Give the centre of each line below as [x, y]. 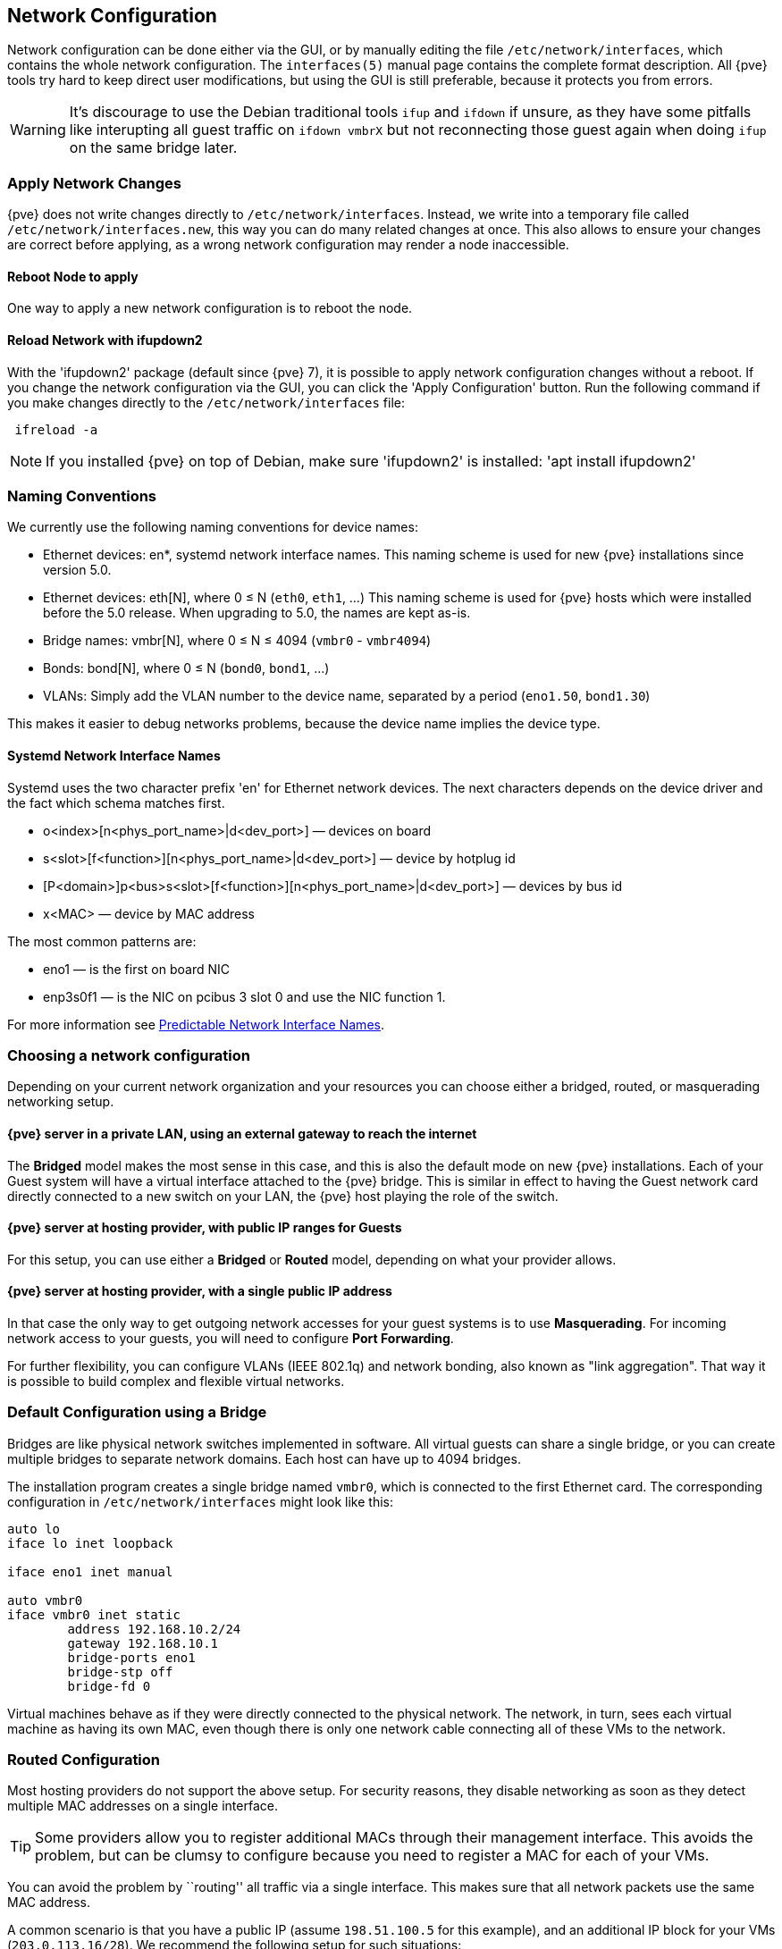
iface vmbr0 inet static [94, 1614]
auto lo [34, 1529]
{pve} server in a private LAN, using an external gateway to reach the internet [242, 1133]
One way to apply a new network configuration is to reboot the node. [210, 308]
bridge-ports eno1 [131, 1657]
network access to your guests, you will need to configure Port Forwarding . [231, 1338]
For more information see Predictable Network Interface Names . [196, 1024]
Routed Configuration [84, 1760]
